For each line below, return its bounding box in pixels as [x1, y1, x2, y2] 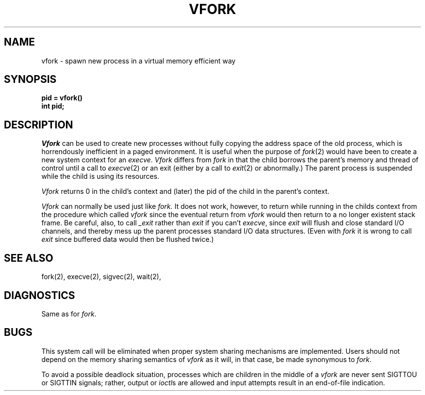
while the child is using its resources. [41, 172, 160, 181]
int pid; [41, 102, 65, 111]
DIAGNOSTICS [4, 289, 75, 301]
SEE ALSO [4, 252, 53, 264]
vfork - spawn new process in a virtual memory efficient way [41, 56, 236, 65]
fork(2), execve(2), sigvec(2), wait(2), [41, 272, 161, 281]
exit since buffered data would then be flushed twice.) [41, 235, 214, 244]
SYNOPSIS [4, 73, 57, 86]
